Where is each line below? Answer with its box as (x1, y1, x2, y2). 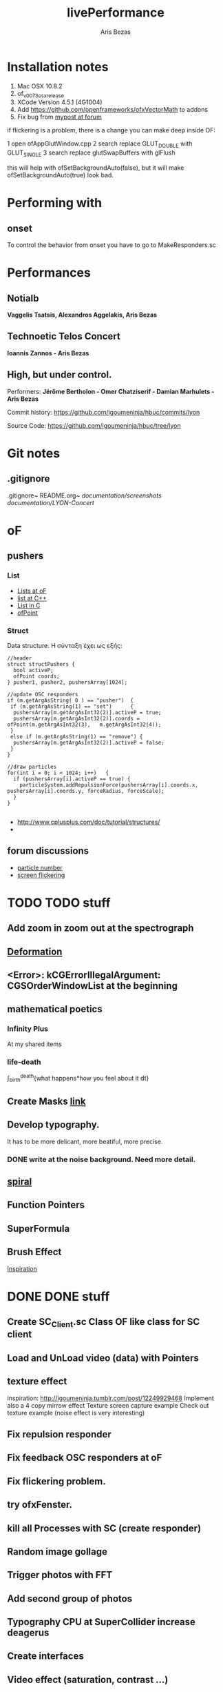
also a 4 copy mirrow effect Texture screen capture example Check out (7, 1401, 209, 1409)
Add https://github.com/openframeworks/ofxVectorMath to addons (17, 106, 209, 114)
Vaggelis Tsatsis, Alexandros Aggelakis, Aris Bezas (7, 311, 157, 319)
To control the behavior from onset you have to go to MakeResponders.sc (7, 241, 217, 249)
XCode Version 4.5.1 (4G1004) (17, 98, 103, 106)
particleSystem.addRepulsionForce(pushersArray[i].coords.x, (19, 781, 198, 788)
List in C (17, 601, 41, 609)
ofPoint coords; (13, 673, 60, 680)
